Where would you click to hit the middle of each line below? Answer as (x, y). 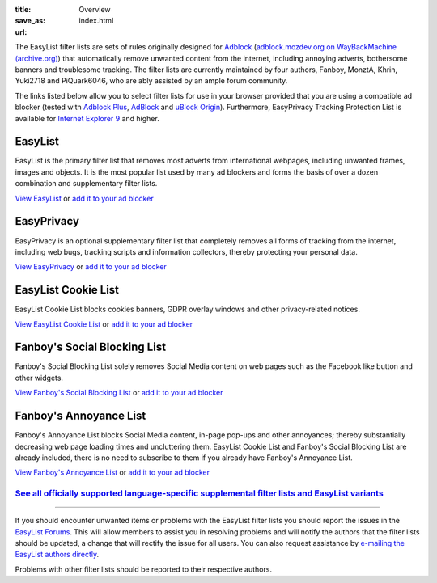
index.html (96, 21)
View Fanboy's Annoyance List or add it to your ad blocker (112, 472)
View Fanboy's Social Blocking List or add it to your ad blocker (119, 393)
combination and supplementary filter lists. (86, 184)
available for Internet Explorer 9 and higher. (87, 118)
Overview (95, 9)
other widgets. (39, 378)
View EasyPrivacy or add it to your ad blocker (91, 267)
